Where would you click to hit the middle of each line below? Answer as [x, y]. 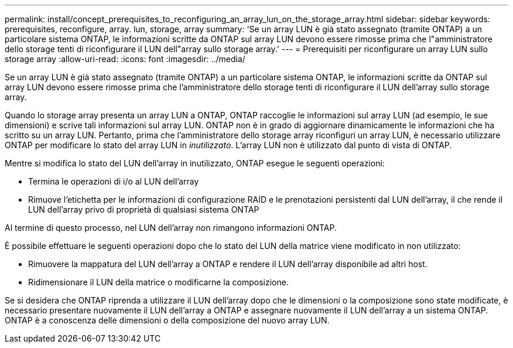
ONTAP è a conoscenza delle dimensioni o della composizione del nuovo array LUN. [167, 320]
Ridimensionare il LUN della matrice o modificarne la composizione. [158, 282]
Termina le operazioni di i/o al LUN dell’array [114, 181]
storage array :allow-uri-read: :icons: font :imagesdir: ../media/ [125, 59]
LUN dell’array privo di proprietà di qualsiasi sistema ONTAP [144, 209]
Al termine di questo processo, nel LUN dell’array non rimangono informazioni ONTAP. [171, 228]
